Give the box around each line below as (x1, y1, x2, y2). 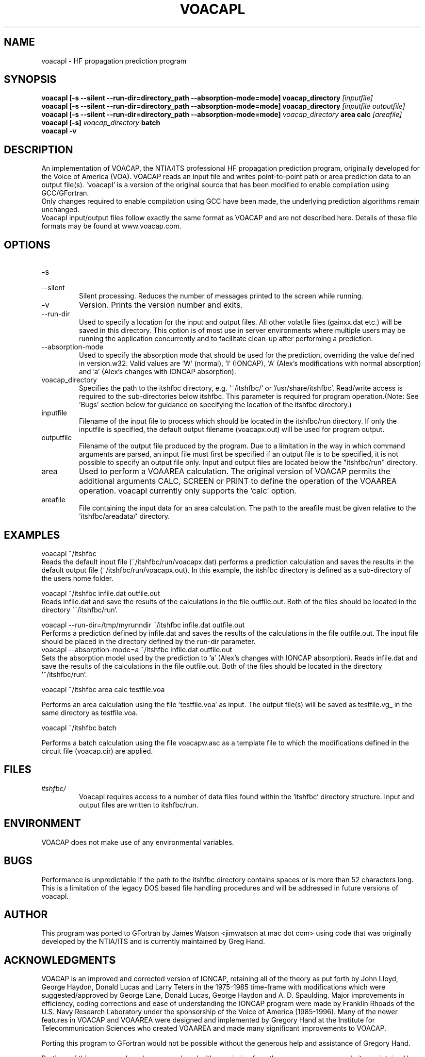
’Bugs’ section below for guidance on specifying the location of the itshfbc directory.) (79, 400, 352, 409)
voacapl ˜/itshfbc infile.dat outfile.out (41, 589, 160, 597)
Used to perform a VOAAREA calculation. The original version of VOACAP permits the (79, 466, 391, 477)
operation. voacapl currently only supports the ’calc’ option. (79, 486, 297, 496)
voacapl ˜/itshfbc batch (41, 723, 116, 732)
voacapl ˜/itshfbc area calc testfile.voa (41, 685, 165, 694)
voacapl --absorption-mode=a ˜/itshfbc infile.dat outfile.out (41, 645, 232, 654)
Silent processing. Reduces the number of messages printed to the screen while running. (79, 292, 363, 300)
